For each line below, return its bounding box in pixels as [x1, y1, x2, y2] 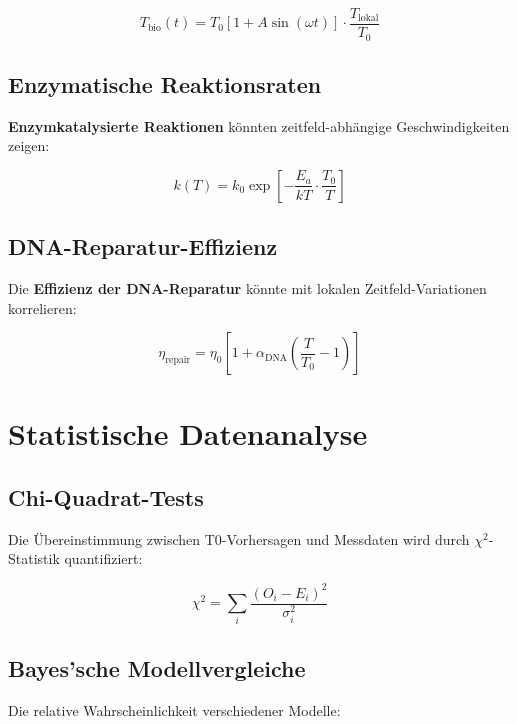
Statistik [8, 548, 60, 569]
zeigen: [8, 135, 50, 156]
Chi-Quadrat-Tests [8, 482, 204, 513]
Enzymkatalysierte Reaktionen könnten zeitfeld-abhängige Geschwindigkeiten [8, 115, 510, 136]
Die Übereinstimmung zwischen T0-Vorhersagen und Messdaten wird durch [8, 528, 470, 549]
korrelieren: [8, 297, 77, 318]
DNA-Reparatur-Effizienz [8, 231, 278, 262]
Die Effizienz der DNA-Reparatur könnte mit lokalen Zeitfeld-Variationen [8, 278, 487, 299]
